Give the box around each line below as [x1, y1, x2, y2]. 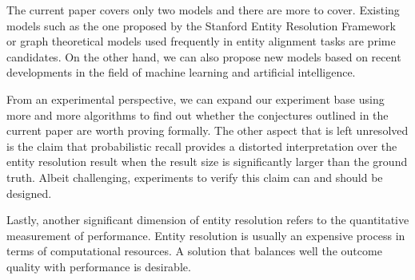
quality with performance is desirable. [6, 258, 191, 274]
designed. [6, 184, 52, 201]
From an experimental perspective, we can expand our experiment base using [6, 90, 385, 107]
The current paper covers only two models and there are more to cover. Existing [6, 2, 400, 18]
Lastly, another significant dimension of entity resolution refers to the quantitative [6, 211, 409, 228]
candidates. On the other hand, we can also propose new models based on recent [6, 48, 401, 65]
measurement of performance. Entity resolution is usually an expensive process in [6, 227, 405, 243]
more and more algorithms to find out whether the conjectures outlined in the [6, 106, 389, 123]
